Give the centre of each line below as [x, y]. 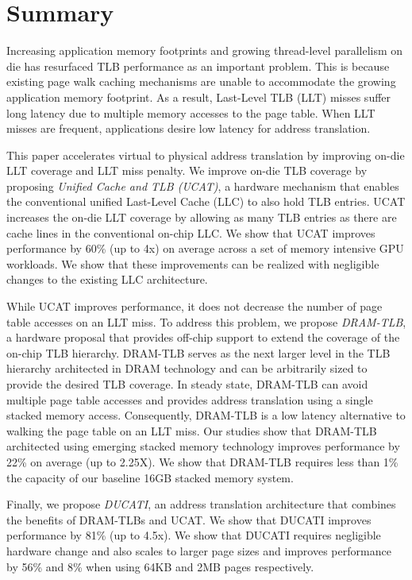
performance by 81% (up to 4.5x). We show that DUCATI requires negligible [194, 535]
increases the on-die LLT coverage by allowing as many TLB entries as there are [202, 217]
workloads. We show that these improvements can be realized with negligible [193, 263]
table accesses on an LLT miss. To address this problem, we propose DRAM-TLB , [206, 321]
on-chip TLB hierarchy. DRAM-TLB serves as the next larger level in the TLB [198, 352]
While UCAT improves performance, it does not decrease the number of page [194, 306]
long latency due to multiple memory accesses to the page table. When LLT [191, 112]
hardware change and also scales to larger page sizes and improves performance [199, 550]
